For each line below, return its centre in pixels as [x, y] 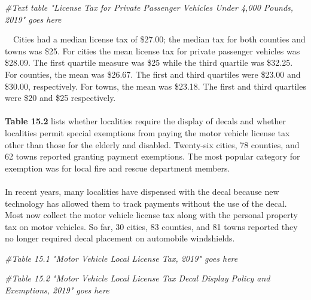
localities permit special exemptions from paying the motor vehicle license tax [147, 132]
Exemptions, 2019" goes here [57, 290]
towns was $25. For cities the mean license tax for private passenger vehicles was [153, 50]
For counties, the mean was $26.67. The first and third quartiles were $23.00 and [153, 74]
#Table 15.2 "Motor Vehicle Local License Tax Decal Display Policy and [138, 278]
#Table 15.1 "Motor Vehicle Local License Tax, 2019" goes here [121, 258]
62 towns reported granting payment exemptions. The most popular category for [153, 156]
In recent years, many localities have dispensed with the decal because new [142, 191]
